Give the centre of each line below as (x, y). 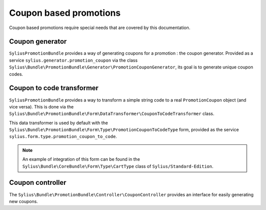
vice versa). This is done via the (41, 106)
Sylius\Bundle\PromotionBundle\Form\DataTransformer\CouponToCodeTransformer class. (112, 114)
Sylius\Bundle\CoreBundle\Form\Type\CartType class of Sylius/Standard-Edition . (118, 166)
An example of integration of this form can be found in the (81, 159)
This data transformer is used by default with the (59, 123)
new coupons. (23, 201)
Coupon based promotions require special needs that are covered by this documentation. (100, 28)
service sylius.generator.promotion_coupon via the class (73, 60)
